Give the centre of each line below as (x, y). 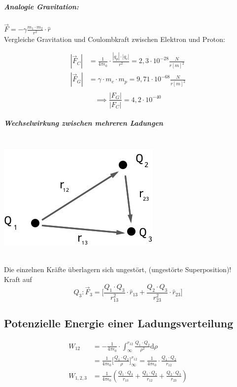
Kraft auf (18, 279)
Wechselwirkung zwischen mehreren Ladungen (84, 123)
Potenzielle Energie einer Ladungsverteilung (119, 323)
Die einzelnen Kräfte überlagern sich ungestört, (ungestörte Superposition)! (118, 269)
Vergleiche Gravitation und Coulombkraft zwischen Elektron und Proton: (115, 39)
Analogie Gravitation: (41, 7)
